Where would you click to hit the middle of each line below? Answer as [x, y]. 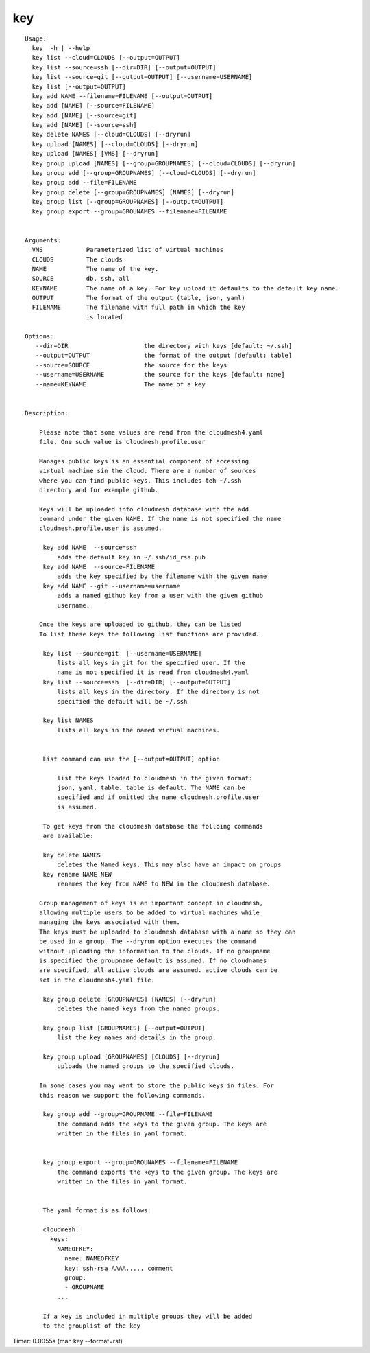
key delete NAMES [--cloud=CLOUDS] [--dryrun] [111, 135]
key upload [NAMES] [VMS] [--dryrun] [95, 154]
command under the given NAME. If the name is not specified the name [160, 519]
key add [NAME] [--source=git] [84, 115]
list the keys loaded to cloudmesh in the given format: [155, 778]
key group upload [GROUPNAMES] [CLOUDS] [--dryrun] [132, 1056]
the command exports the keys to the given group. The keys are [168, 1172]
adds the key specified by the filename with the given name [162, 576]
